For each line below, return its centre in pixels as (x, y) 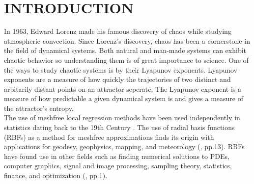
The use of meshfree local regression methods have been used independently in (122, 118)
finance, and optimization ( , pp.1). (56, 175)
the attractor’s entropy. (39, 108)
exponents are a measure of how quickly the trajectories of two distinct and (117, 79)
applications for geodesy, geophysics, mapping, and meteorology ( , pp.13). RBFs (124, 146)
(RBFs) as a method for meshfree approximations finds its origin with (109, 137)
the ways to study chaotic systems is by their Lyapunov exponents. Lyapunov (121, 69)
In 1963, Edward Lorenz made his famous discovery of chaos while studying (118, 31)
